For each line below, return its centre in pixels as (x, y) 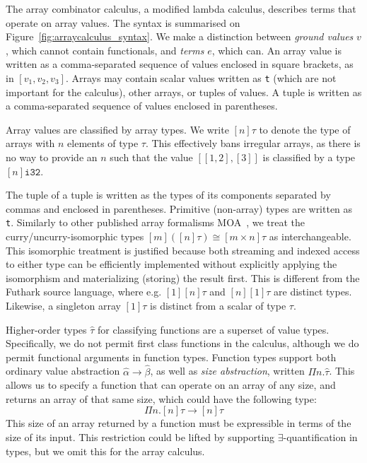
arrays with (30, 143)
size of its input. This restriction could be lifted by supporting (140, 436)
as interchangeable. (310, 236)
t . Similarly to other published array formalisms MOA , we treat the (155, 222)
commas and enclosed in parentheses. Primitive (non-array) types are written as (179, 208)
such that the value (151, 157)
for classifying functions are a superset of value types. (213, 329)
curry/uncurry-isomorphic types (75, 236)
